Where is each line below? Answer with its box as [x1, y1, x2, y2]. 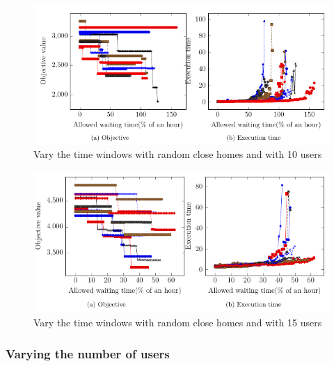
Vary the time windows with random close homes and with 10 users [33, 147, 322, 161]
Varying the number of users [6, 344, 170, 362]
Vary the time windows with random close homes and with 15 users [33, 315, 322, 329]
